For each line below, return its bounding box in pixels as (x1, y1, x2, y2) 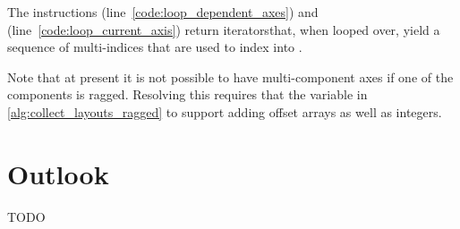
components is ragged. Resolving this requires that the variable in (7, 85, 368, 104)
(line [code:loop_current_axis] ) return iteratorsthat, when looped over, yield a (7, 20, 440, 38)
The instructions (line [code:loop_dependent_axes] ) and (7, 3, 319, 21)
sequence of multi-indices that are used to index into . (7, 38, 302, 56)
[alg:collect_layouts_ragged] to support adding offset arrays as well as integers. (7, 102, 442, 121)
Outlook (7, 155, 109, 191)
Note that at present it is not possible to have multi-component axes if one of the (7, 67, 454, 86)
